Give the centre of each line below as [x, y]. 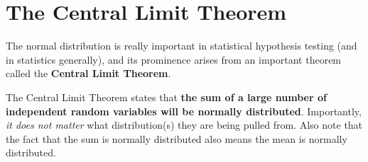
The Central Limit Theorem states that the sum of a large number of [166, 97]
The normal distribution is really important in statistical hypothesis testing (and [182, 46]
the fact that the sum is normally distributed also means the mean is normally [177, 138]
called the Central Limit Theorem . [88, 73]
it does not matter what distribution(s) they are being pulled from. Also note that [184, 125]
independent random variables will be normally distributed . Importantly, [184, 111]
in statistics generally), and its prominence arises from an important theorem [174, 59]
